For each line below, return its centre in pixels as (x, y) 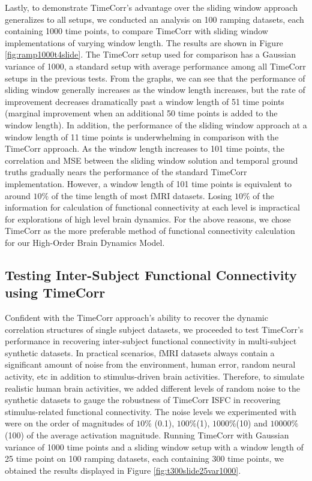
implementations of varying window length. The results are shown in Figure (144, 42)
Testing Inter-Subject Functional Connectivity (151, 274)
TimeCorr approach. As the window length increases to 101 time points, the (145, 148)
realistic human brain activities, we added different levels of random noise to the (152, 388)
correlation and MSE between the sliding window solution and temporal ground (151, 160)
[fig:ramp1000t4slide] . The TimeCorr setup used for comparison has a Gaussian (151, 54)
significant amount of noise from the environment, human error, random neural (150, 364)
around (18, 195)
